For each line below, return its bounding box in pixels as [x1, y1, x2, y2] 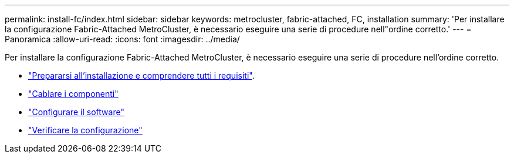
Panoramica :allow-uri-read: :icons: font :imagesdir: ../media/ [5, 34, 240, 44]
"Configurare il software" [28, 107, 124, 117]
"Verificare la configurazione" [28, 125, 143, 135]
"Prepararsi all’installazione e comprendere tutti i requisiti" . [28, 70, 255, 80]
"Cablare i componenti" [28, 89, 119, 99]
